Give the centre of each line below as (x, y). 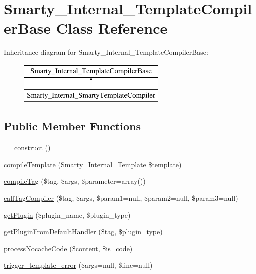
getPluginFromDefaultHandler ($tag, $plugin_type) (83, 232)
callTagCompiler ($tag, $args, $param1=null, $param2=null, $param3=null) (121, 198)
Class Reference (112, 28)
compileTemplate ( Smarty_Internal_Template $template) (93, 164)
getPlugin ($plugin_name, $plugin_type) (67, 215)
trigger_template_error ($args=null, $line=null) (78, 265)
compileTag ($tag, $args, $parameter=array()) (75, 181)
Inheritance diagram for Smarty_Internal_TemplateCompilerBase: (106, 52)
